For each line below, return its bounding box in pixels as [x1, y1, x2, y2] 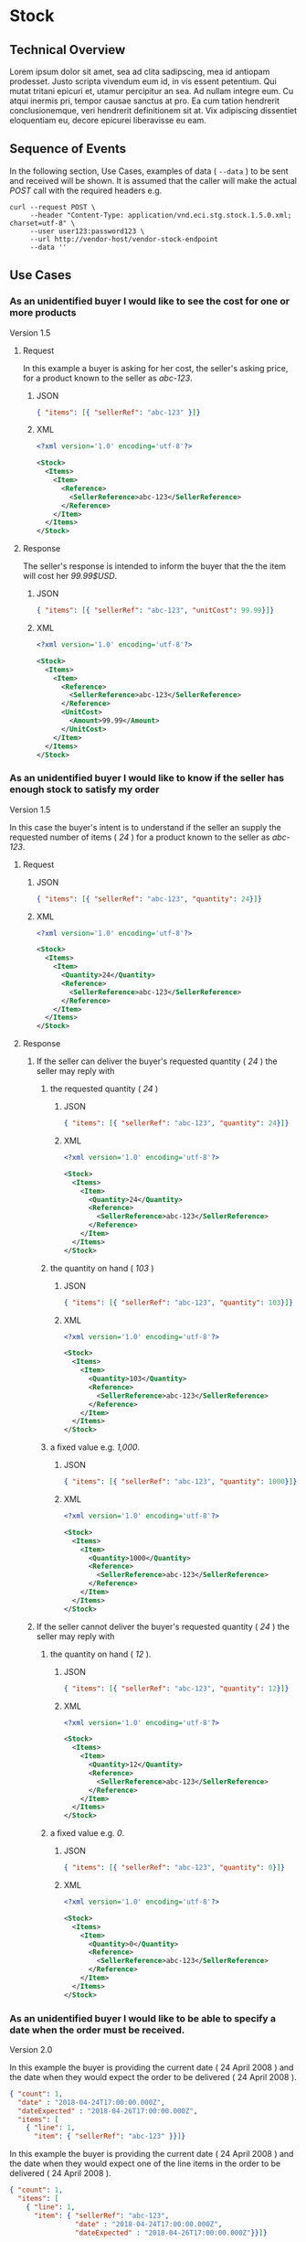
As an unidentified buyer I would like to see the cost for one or [9, 295, 290, 307]
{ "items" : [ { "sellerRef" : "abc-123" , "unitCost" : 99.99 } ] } [36, 606, 275, 616]
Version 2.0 [9, 2044, 53, 2054]
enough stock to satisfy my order [9, 783, 160, 796]
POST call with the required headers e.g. [9, 185, 163, 196]
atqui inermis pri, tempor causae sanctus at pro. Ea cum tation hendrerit [9, 95, 280, 106]
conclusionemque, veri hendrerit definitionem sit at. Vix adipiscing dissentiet [9, 105, 298, 115]
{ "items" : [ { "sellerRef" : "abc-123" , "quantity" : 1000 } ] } [63, 1477, 298, 1486]
